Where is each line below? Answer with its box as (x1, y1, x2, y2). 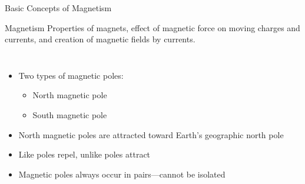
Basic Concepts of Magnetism (5, 2, 112, 14)
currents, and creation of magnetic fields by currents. (5, 33, 195, 45)
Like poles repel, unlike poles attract (18, 148, 151, 160)
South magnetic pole (32, 108, 107, 121)
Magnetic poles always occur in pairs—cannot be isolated (18, 168, 226, 180)
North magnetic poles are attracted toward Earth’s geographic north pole (18, 128, 284, 140)
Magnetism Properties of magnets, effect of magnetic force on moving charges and (5, 21, 300, 34)
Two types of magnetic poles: (18, 69, 124, 81)
